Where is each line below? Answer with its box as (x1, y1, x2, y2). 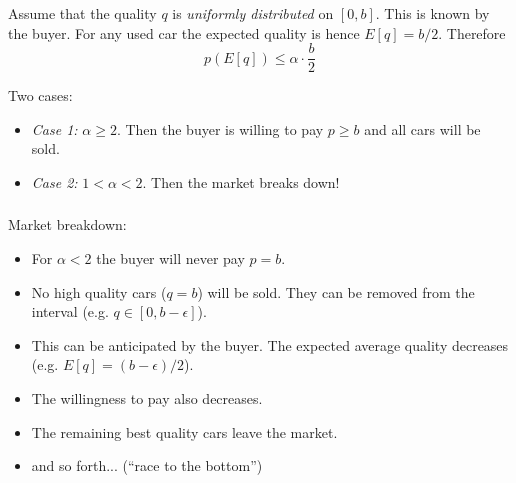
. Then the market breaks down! (142, 171, 340, 192)
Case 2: (31, 171, 78, 192)
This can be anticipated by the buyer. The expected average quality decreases (31, 334, 509, 355)
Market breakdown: (8, 214, 127, 235)
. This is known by (375, 2, 490, 23)
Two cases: (8, 85, 73, 106)
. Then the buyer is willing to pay (116, 118, 324, 139)
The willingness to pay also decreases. (31, 388, 263, 409)
